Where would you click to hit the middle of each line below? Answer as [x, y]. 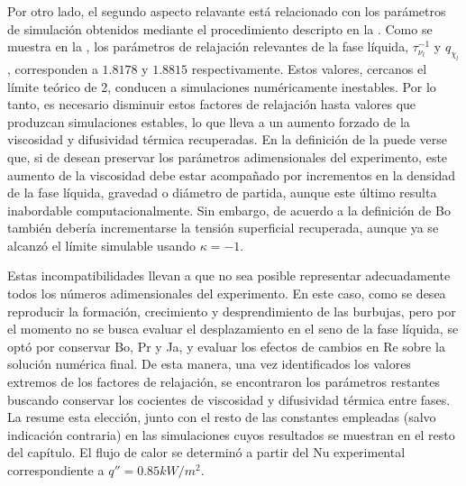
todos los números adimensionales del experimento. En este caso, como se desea [227, 293]
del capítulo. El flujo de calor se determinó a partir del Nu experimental [206, 452]
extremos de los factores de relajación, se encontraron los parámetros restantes [224, 382]
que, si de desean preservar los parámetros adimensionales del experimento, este [228, 156]
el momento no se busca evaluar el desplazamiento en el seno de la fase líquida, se [233, 329]
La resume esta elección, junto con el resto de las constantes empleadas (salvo [222, 417]
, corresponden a [53, 68]
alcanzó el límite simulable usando [101, 245]
